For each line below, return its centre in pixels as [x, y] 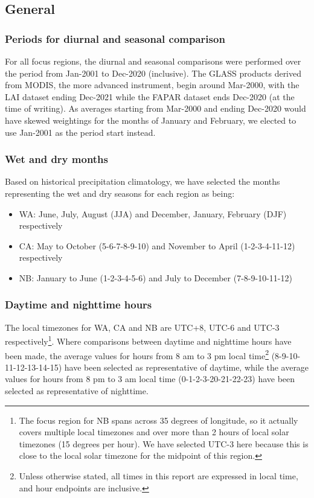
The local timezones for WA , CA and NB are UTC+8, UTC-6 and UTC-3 [142, 327]
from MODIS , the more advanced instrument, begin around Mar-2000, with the [152, 85]
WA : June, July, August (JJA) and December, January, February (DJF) [153, 213]
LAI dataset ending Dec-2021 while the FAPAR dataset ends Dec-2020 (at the [150, 96]
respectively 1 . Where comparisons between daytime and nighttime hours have [148, 340]
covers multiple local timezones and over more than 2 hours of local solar [154, 432]
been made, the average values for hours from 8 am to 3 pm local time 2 [137, 354]
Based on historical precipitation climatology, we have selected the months [143, 181]
